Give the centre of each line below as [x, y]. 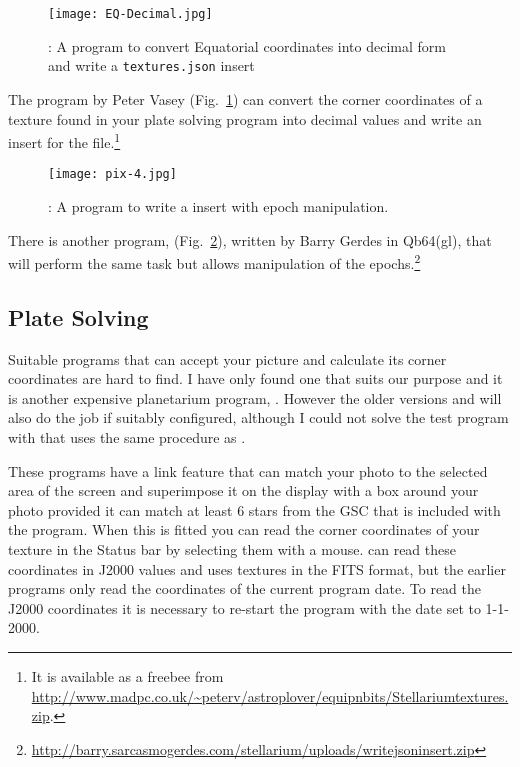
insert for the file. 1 [64, 140]
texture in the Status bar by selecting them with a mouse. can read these [232, 548]
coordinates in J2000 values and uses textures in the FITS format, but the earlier [257, 568]
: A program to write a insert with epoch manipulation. [218, 206]
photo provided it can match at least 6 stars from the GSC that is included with [254, 509]
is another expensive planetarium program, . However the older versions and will [255, 397]
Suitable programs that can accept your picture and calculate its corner [227, 358]
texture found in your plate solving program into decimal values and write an [245, 118]
